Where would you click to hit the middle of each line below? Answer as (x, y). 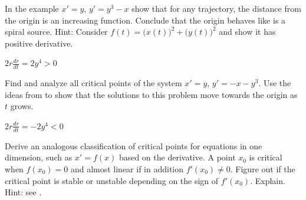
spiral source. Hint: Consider (56, 32)
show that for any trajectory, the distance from (216, 8)
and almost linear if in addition (127, 169)
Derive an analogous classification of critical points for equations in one (134, 145)
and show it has (247, 32)
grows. (22, 106)
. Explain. (268, 180)
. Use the (275, 83)
